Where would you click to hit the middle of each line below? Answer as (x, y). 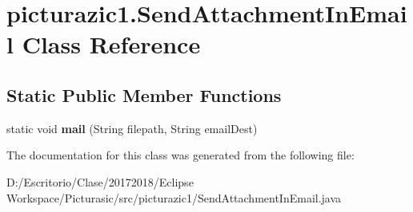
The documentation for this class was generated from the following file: (180, 155)
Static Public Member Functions (144, 94)
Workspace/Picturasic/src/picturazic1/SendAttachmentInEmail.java (174, 197)
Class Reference (111, 44)
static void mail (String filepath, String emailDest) (132, 128)
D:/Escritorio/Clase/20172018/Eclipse (100, 181)
